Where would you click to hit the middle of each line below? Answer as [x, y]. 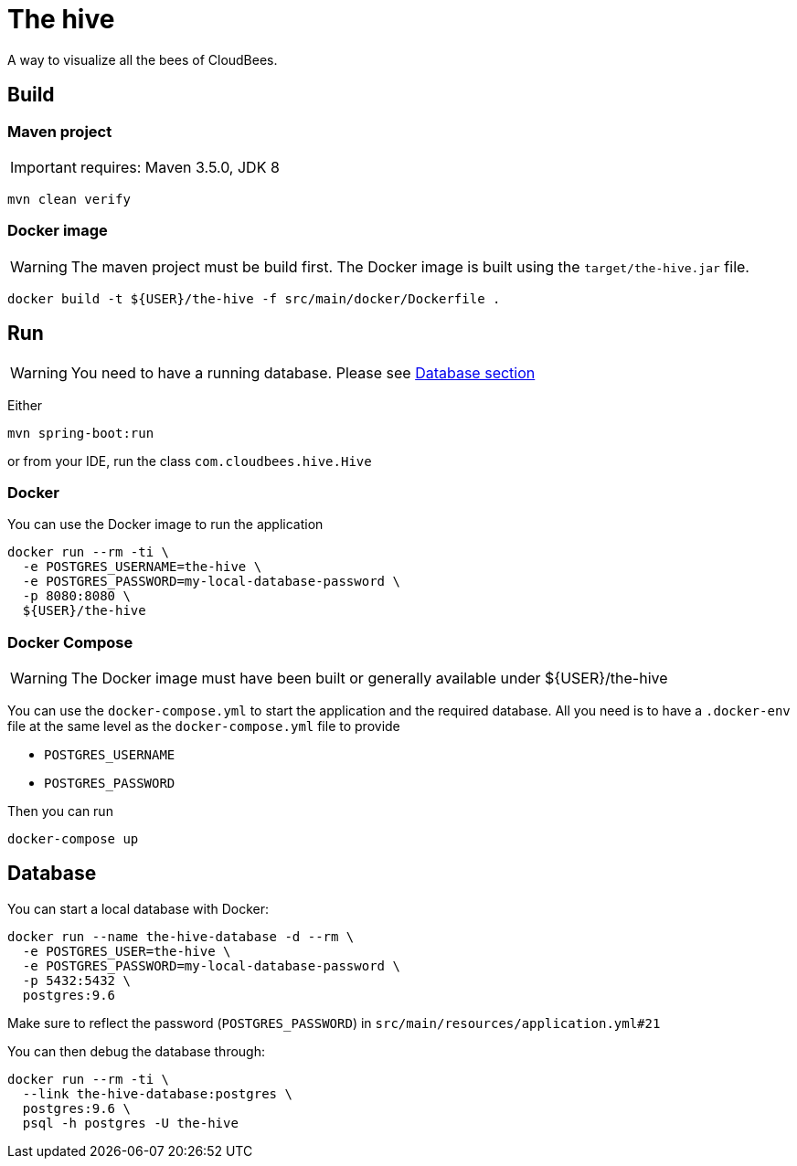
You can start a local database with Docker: [138, 908]
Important [43, 167]
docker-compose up [73, 839]
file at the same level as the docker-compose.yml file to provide [204, 726]
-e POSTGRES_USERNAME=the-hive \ [142, 567]
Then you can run [60, 811]
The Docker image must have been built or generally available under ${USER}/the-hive [369, 678]
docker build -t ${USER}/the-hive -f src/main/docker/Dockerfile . [254, 298]
